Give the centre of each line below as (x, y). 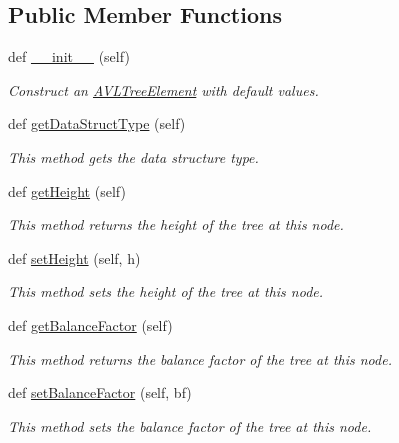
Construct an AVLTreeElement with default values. (163, 89)
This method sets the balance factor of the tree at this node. (190, 425)
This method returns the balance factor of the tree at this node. (200, 358)
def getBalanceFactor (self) (90, 324)
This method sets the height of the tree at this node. (166, 291)
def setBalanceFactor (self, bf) (100, 392)
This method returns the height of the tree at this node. (176, 224)
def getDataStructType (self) (97, 123)
